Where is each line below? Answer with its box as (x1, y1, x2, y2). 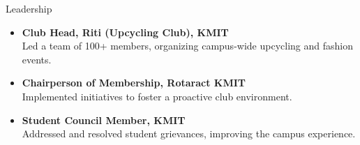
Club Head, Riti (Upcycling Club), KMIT (22, 24, 229, 39)
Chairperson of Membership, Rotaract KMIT (22, 75, 246, 90)
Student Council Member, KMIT (22, 112, 186, 127)
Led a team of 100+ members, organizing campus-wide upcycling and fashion (22, 38, 353, 53)
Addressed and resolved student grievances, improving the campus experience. (22, 126, 356, 141)
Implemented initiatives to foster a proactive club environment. (22, 89, 292, 103)
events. (22, 52, 52, 66)
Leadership (6, 1, 52, 15)
